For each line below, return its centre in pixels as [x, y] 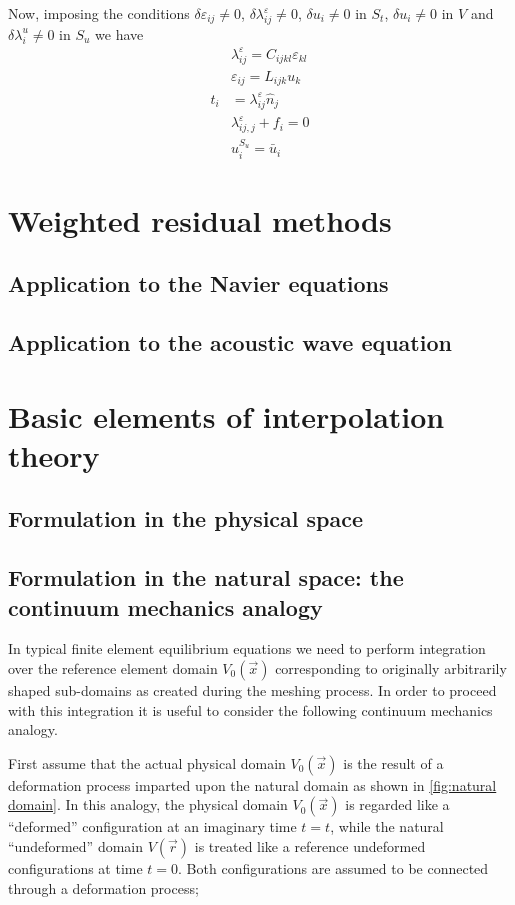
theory [54, 454]
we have [119, 33]
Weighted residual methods [200, 219]
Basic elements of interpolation [226, 415]
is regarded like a [397, 804]
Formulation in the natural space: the [206, 577]
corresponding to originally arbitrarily [391, 668]
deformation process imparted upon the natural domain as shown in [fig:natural [252, 784]
